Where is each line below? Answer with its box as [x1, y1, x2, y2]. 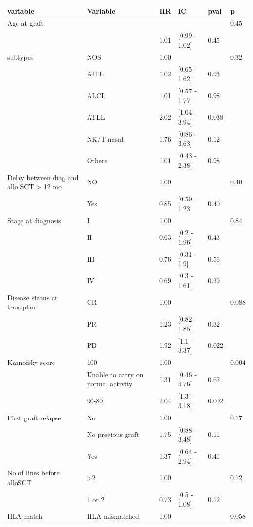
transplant [7, 302, 38, 312]
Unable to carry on [87, 369, 144, 379]
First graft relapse [7, 412, 61, 422]
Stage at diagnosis [7, 215, 61, 225]
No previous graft [87, 429, 139, 439]
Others [87, 155, 108, 165]
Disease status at [7, 292, 58, 302]
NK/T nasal [87, 133, 124, 144]
